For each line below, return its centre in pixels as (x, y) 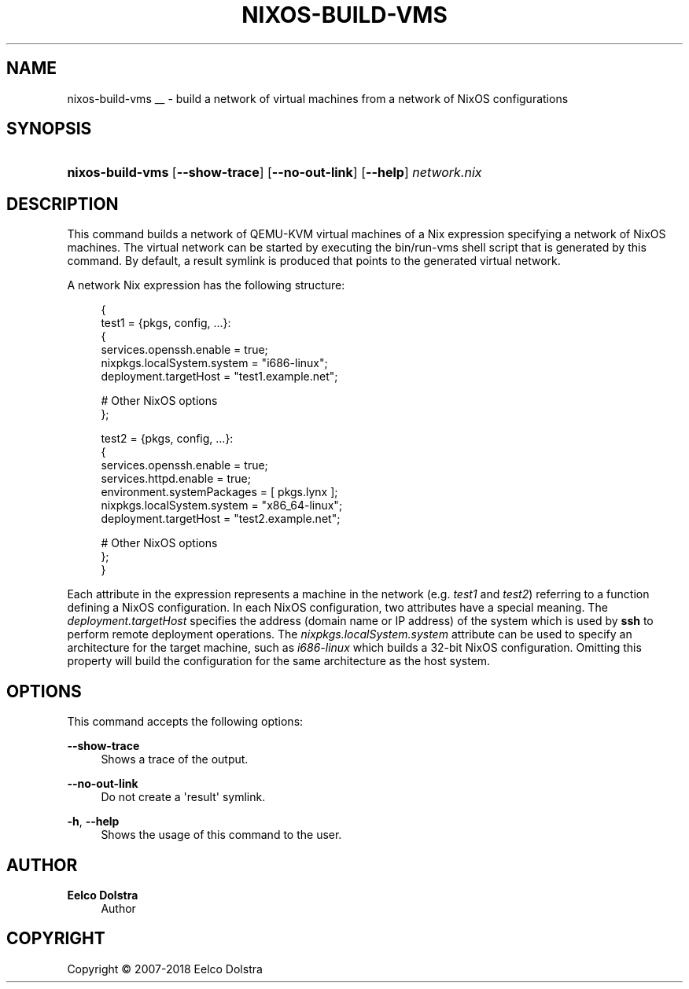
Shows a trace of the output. (175, 759)
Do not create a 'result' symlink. (183, 797)
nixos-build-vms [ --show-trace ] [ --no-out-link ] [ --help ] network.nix (274, 173)
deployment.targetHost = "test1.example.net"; (219, 377)
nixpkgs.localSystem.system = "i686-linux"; (214, 363)
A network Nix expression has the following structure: (206, 285)
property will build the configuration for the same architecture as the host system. (279, 661)
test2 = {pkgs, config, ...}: (167, 439)
